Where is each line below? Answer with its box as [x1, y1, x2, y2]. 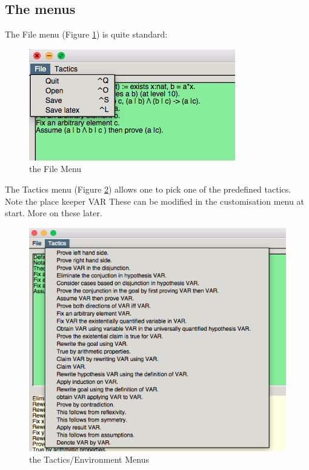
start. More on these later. [5, 207, 102, 219]
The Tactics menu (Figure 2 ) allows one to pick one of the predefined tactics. [5, 182, 291, 195]
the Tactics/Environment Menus [29, 453, 149, 466]
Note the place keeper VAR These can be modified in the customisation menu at [5, 194, 304, 207]
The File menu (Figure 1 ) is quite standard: [5, 28, 168, 41]
